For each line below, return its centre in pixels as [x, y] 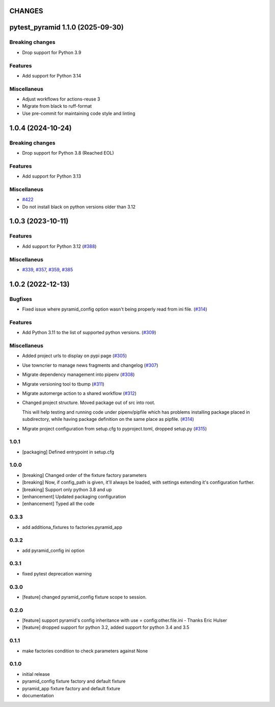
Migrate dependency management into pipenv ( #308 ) [78, 374]
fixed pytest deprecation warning [57, 573]
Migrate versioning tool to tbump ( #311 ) [63, 384]
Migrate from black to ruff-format [57, 106]
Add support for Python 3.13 [52, 176]
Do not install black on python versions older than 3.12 [79, 207]
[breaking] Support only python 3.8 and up [67, 489]
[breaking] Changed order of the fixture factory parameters [85, 475]
